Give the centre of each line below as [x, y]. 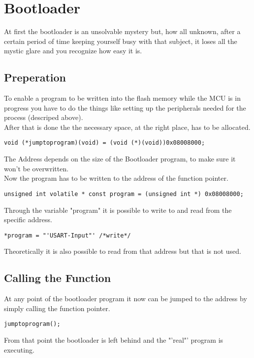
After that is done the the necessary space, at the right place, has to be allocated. [127, 127]
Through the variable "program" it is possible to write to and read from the [118, 210]
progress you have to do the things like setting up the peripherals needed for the [125, 107]
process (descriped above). [44, 117]
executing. [19, 349]
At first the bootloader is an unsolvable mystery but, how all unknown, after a [122, 31]
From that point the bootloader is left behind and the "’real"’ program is [114, 340]
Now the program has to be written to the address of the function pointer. [116, 178]
